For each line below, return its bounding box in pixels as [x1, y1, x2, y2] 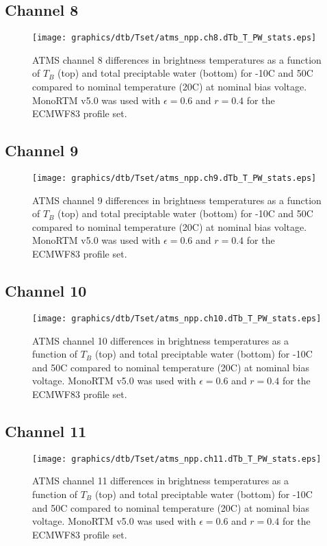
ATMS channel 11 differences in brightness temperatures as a [32, 473, 289, 488]
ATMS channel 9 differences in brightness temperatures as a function [32, 193, 322, 207]
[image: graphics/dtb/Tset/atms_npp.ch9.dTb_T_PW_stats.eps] [32, 173, 317, 184]
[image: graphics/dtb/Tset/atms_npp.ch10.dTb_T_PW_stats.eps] [32, 313, 322, 323]
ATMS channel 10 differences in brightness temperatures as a [32, 333, 289, 347]
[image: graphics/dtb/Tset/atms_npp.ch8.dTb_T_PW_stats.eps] [32, 33, 317, 43]
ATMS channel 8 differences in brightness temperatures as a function [32, 52, 322, 66]
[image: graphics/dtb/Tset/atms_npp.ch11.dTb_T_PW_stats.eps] [32, 454, 322, 464]
